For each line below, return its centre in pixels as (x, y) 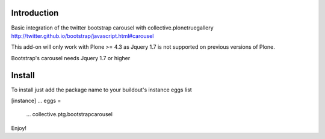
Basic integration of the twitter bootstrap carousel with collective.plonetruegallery (112, 28)
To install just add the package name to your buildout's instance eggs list (101, 90)
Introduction (35, 13)
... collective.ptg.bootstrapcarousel (69, 114)
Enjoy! (19, 128)
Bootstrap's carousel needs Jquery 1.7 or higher (71, 58)
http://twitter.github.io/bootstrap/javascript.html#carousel (82, 36)
